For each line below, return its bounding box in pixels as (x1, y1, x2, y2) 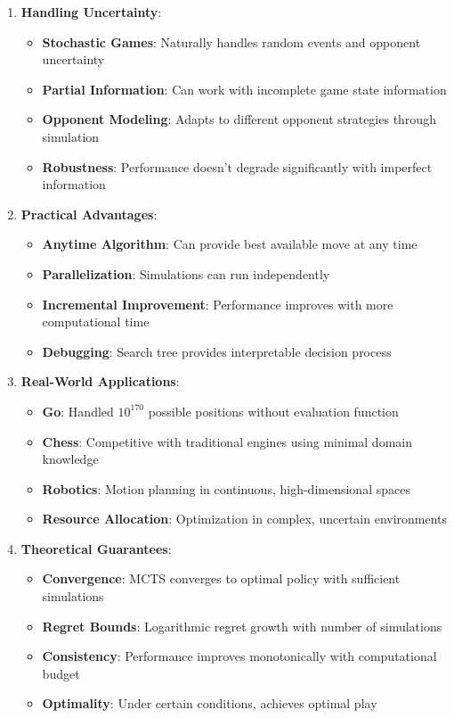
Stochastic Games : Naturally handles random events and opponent (42, 32, 421, 51)
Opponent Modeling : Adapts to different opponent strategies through (42, 110, 436, 128)
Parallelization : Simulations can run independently (42, 264, 330, 283)
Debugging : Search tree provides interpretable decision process (42, 342, 392, 360)
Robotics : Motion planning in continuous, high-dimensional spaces (42, 479, 410, 498)
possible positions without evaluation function (148, 401, 399, 420)
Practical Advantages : (20, 204, 158, 223)
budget (42, 664, 80, 682)
